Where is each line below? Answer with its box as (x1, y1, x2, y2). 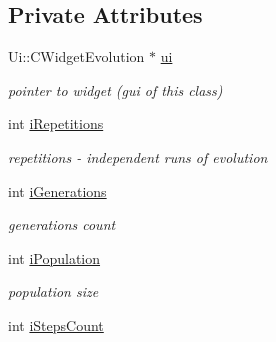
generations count (8, 214, 116, 235)
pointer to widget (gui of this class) (8, 79, 223, 100)
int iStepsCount (8, 314, 104, 335)
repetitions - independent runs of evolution (8, 146, 268, 167)
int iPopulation (8, 247, 101, 268)
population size (8, 281, 99, 302)
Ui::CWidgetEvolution (8, 46, 145, 67)
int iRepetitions (8, 113, 104, 134)
